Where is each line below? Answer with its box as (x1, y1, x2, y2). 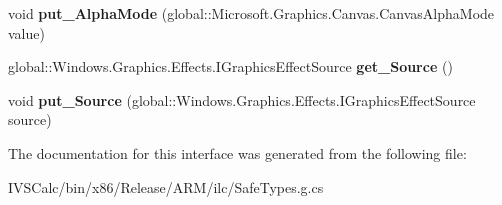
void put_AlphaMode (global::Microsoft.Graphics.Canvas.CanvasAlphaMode (8, 3, 495, 23)
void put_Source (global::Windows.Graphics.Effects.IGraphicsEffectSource (8, 89, 476, 110)
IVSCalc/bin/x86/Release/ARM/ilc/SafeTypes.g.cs (8, 176, 324, 197)
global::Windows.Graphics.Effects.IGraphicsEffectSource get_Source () (8, 56, 453, 77)
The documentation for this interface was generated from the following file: (8, 142, 467, 163)
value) (8, 22, 45, 43)
